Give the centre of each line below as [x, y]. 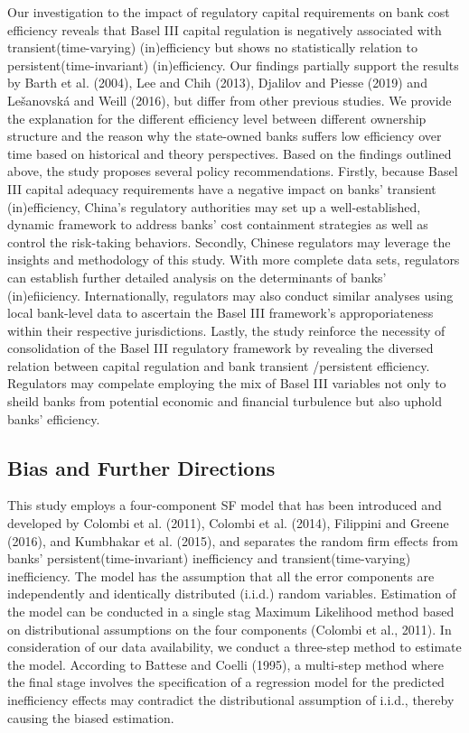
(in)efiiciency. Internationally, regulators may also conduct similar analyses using [230, 295]
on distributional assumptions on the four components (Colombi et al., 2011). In [230, 629]
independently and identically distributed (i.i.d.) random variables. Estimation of [232, 594]
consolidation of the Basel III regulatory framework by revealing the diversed [220, 348]
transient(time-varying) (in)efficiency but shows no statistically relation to [212, 47]
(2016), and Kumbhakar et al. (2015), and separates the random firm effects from [233, 540]
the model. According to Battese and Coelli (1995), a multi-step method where [225, 664]
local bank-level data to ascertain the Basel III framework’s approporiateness [220, 313]
